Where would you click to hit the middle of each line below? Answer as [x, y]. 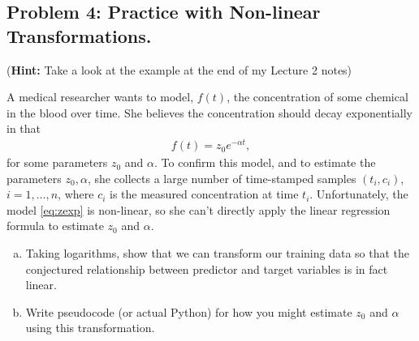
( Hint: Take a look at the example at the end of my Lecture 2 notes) [179, 69]
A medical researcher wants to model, [100, 97]
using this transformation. [90, 328]
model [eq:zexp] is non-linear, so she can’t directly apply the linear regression [199, 209]
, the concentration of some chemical [317, 97]
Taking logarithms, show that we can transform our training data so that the [218, 253]
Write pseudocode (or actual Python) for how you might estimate [189, 311]
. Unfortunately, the [359, 194]
